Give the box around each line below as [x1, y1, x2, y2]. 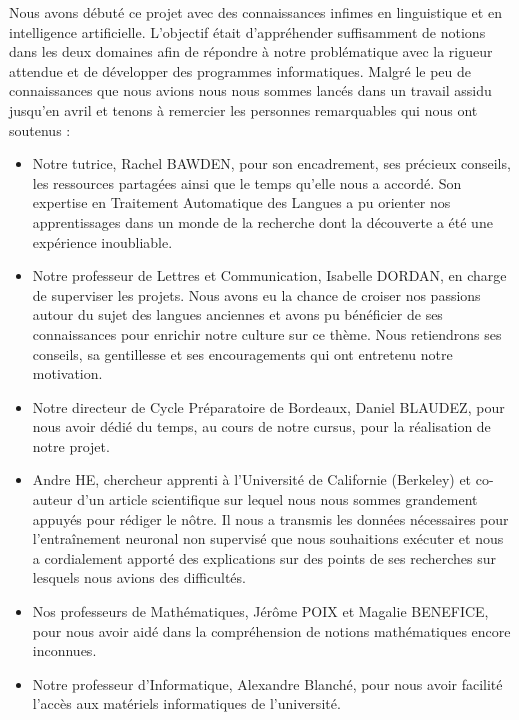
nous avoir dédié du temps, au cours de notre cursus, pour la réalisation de [32, 416, 491, 437]
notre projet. [32, 435, 110, 456]
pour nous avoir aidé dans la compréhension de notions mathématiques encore [32, 620, 511, 641]
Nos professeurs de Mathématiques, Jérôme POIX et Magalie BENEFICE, [32, 601, 489, 622]
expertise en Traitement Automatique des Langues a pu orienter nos [32, 192, 451, 213]
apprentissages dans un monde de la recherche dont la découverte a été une [32, 211, 493, 232]
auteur [32, 489, 73, 510]
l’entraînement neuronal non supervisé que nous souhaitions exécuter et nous [32, 528, 504, 549]
